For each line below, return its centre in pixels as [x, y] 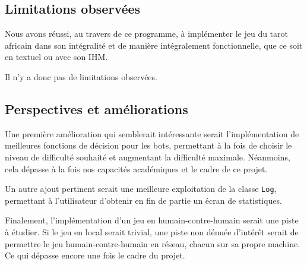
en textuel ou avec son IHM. [56, 57]
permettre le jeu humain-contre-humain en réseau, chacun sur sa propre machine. [153, 243]
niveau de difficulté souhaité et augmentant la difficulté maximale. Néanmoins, [148, 157]
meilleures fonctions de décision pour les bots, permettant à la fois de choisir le [148, 145]
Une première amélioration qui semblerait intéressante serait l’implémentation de [152, 133]
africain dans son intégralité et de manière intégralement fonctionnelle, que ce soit [154, 45]
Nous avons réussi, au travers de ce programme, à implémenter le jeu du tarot [146, 34]
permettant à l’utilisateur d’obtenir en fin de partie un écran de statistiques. [143, 200]
